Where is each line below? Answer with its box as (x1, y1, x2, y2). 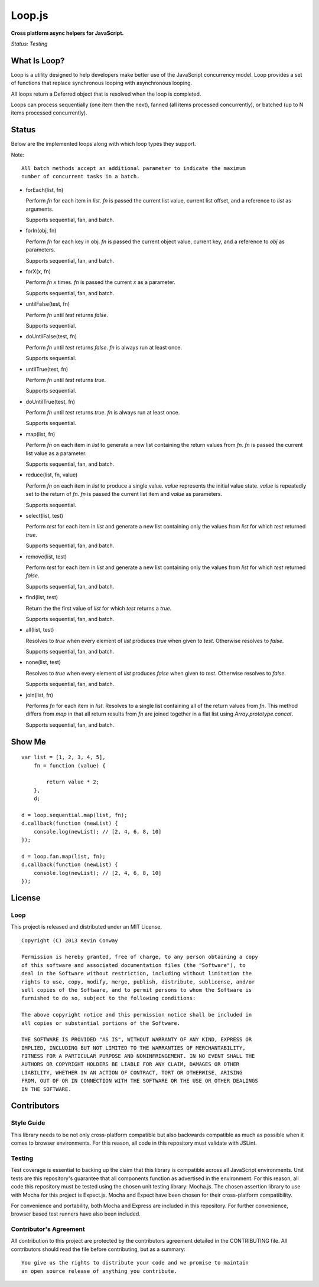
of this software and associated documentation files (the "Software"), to (21, 962, 246, 968)
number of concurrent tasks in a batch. (21, 173, 140, 180)
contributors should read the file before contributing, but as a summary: (11, 1246, 185, 1253)
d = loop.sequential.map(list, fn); (21, 812, 128, 818)
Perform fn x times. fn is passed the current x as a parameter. (25, 279, 175, 286)
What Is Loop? (11, 55, 65, 66)
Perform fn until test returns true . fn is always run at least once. (25, 409, 180, 416)
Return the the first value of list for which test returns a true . (25, 605, 172, 612)
